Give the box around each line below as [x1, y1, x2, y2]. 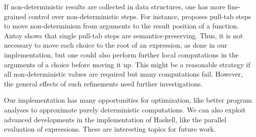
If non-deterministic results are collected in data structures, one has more [4, 1, 225, 11]
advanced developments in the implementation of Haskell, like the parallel [4, 114, 226, 124]
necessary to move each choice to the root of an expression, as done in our [4, 40, 227, 50]
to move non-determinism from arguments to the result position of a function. [4, 21, 239, 31]
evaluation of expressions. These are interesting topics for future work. [4, 124, 216, 134]
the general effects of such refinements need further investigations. [4, 78, 203, 88]
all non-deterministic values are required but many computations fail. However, [4, 69, 243, 79]
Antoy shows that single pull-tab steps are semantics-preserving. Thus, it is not [4, 30, 243, 40]
